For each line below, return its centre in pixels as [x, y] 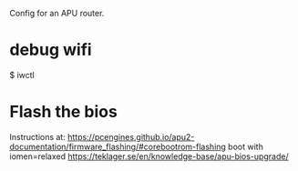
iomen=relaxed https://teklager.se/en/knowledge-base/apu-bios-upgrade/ [149, 156]
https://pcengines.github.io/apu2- [131, 136]
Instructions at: [37, 136]
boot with [246, 146]
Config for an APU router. [57, 13]
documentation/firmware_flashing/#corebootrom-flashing [118, 146]
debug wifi [51, 50]
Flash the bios [64, 112]
